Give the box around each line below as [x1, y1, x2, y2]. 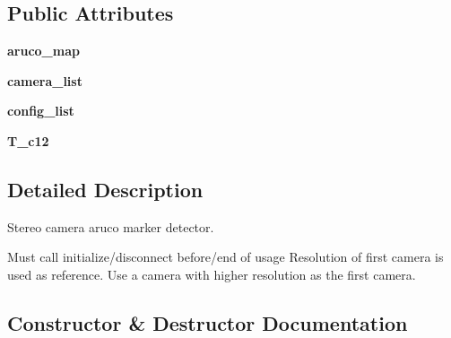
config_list [7, 101, 74, 120]
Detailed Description [7, 175, 204, 203]
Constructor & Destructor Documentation [7, 308, 408, 336]
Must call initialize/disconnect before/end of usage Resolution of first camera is [7, 247, 444, 266]
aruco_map [7, 41, 80, 60]
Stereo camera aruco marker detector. [7, 217, 214, 236]
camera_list [7, 71, 82, 90]
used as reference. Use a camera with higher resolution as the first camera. [7, 264, 416, 283]
